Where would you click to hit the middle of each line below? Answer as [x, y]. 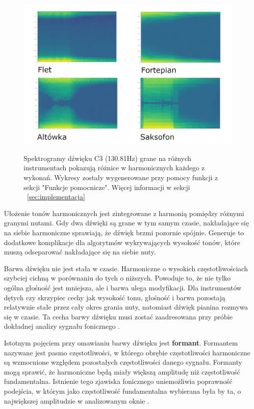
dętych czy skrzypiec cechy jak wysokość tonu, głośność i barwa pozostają [115, 297]
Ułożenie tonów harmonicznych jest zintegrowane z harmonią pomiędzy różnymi [124, 213]
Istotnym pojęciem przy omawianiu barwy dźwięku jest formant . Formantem [121, 342]
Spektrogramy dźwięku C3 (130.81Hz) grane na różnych [107, 158]
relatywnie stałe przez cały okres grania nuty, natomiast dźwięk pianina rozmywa [126, 307]
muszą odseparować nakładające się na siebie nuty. [80, 252]
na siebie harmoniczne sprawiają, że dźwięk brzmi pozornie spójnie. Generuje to [124, 233]
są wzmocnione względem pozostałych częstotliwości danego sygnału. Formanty [123, 362]
